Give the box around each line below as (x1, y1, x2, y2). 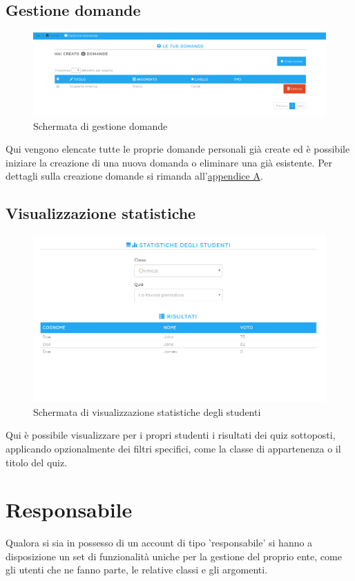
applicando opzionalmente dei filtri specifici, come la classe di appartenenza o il (6, 441, 341, 455)
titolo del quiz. (6, 455, 68, 469)
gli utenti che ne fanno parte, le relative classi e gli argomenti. (6, 562, 268, 577)
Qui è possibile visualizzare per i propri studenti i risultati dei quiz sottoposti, (6, 428, 336, 442)
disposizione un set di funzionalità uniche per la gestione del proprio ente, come (6, 549, 342, 563)
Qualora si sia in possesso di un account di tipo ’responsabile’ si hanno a (6, 535, 313, 550)
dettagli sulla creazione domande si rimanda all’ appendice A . (6, 169, 263, 183)
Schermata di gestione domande (33, 118, 168, 133)
